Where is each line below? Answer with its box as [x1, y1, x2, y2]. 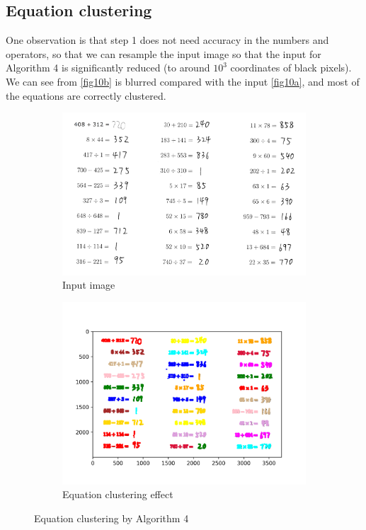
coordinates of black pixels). [230, 60, 352, 75]
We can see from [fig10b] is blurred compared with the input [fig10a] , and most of [6, 74, 360, 88]
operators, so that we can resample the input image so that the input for [6, 46, 321, 61]
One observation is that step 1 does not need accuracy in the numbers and [6, 33, 329, 47]
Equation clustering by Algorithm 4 [34, 510, 189, 525]
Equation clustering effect [62, 487, 173, 502]
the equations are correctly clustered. [6, 88, 166, 103]
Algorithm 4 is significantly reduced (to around [6, 60, 210, 75]
